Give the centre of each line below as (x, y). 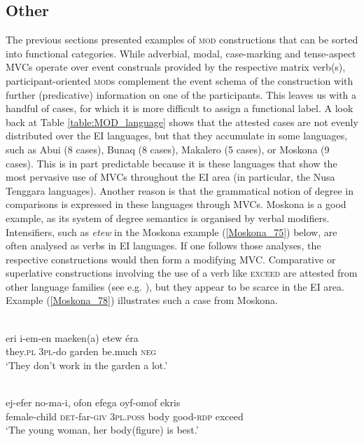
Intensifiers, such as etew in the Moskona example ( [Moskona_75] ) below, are (171, 232)
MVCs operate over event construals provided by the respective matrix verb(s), (176, 67)
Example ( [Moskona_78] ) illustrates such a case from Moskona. (142, 300)
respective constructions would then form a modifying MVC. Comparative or (171, 259)
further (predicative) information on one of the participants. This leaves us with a (181, 94)
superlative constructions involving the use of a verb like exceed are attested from (182, 273)
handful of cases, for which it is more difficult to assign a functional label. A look (180, 108)
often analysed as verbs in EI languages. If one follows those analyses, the (163, 246)
